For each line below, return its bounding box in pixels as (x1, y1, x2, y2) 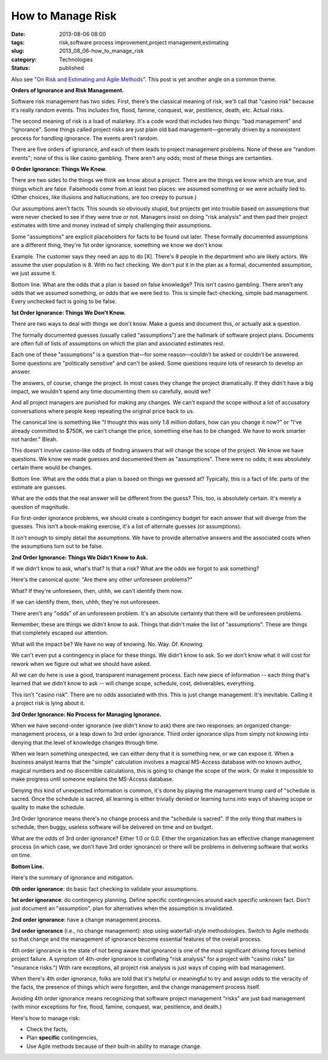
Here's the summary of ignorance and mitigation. (11, 874, 134, 881)
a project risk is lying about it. (11, 699, 85, 707)
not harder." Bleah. (11, 435, 58, 443)
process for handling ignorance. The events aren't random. (11, 134, 159, 142)
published (59, 64, 84, 72)
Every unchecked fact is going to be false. (11, 298, 117, 305)
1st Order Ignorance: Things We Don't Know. (11, 309, 126, 316)
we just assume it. (11, 269, 57, 277)
